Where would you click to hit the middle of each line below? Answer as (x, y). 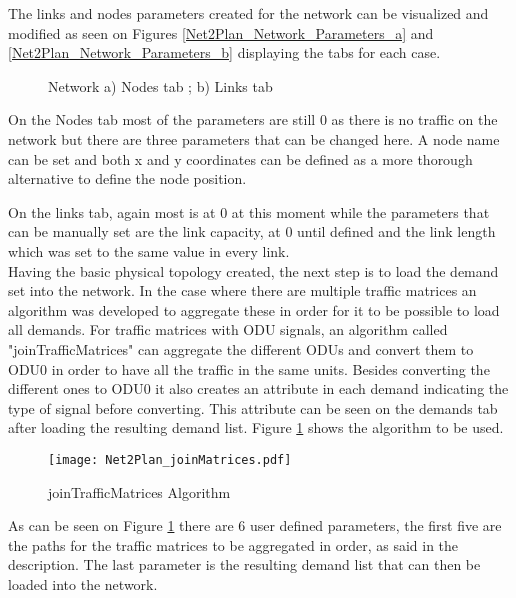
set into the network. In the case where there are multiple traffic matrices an (242, 290)
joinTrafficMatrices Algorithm (139, 491)
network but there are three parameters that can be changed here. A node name (254, 138)
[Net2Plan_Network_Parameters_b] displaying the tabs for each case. (224, 52)
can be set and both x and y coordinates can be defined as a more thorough (240, 158)
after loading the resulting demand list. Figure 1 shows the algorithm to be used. (256, 427)
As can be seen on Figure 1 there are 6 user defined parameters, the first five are (255, 525)
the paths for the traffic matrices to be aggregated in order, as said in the (233, 544)
